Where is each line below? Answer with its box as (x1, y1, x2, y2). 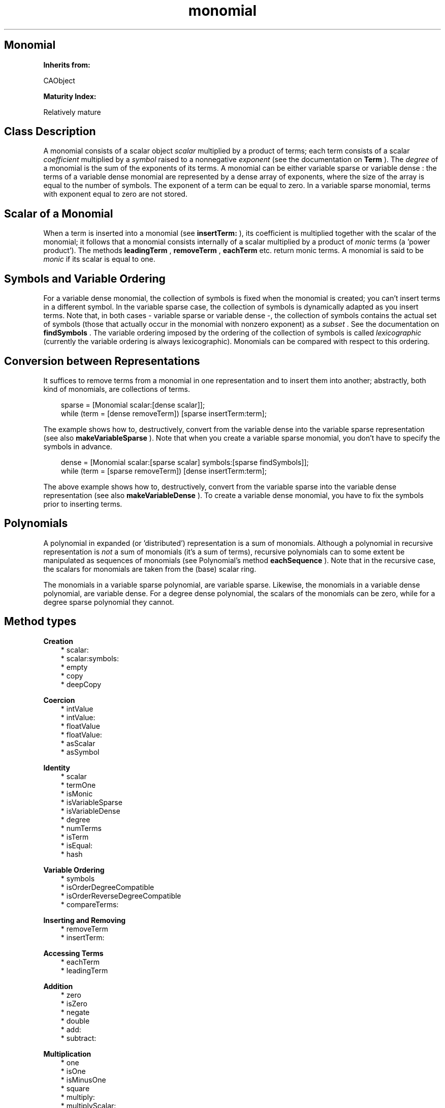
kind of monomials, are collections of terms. (43, 384, 190, 393)
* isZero (60, 999, 87, 1008)
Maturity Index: (43, 91, 97, 101)
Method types (4, 615, 77, 628)
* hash (60, 849, 83, 858)
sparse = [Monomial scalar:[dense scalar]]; (60, 400, 205, 409)
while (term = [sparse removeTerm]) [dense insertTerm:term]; (60, 466, 267, 475)
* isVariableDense (60, 806, 120, 815)
